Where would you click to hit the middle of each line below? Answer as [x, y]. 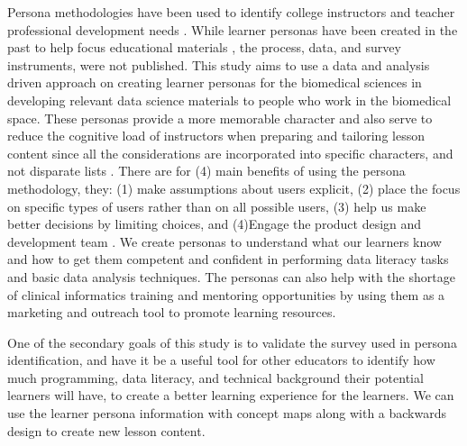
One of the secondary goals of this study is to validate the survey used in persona [232, 342]
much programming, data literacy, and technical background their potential [215, 377]
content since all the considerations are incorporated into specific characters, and [230, 153]
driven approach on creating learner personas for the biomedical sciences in [215, 82]
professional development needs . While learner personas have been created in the [233, 29]
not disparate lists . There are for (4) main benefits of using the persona [206, 171]
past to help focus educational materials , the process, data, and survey [204, 47]
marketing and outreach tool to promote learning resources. [172, 312]
